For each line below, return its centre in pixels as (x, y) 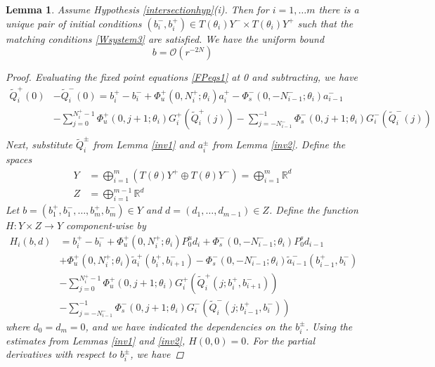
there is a (339, 9)
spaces (19, 159)
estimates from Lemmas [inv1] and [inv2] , (96, 340)
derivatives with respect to (61, 354)
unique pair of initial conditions (74, 23)
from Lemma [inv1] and (144, 144)
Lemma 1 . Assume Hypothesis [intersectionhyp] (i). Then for (137, 9)
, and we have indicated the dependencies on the (189, 326)
